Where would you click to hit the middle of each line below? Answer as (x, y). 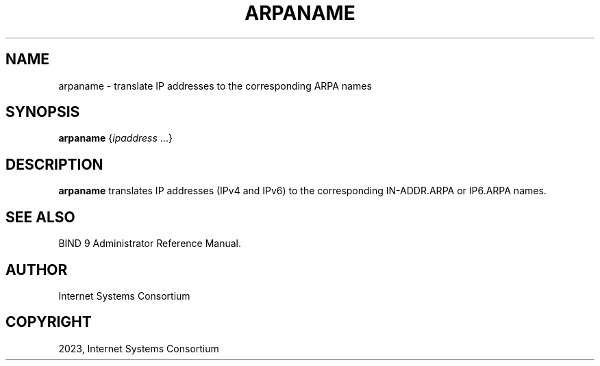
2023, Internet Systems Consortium (139, 348)
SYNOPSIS (43, 112)
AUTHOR (37, 270)
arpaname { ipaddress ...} (115, 138)
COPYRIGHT (49, 322)
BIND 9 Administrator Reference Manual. (150, 244)
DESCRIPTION (54, 164)
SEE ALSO (40, 217)
